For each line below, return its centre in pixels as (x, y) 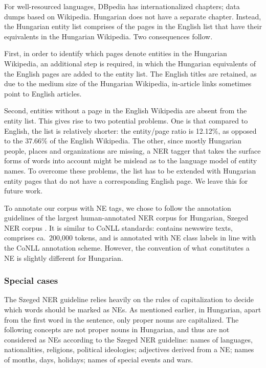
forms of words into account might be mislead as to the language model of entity (131, 161)
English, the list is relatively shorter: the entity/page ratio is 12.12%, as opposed (130, 130)
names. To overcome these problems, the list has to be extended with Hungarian (130, 170)
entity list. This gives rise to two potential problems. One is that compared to (126, 120)
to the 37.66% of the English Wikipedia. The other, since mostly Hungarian (123, 141)
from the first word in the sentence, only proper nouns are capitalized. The (121, 319)
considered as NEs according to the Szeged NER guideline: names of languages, (128, 339)
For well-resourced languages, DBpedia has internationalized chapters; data (122, 6)
